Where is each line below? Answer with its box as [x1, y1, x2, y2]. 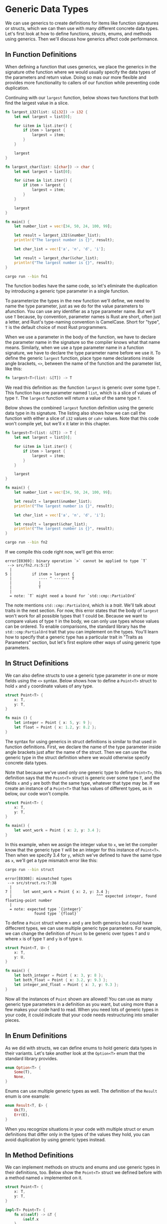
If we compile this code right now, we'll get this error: [5, 549, 114, 555]
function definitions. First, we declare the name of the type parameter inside [5, 744, 161, 750]
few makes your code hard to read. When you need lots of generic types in [5, 1006, 159, 1012]
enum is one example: [5, 1093, 51, 1099]
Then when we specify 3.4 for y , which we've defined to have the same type [5, 852, 162, 858]
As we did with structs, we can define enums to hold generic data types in [5, 1045, 157, 1051]
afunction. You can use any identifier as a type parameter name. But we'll [5, 308, 156, 314]
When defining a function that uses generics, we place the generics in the [5, 63, 157, 69]
